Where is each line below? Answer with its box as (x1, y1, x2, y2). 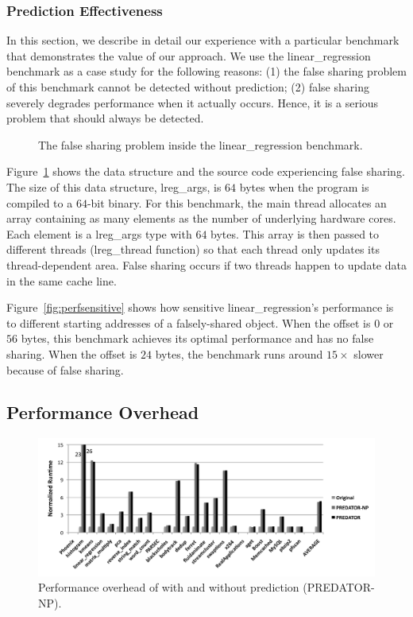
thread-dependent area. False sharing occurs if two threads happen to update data (6, 256, 407, 273)
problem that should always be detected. (6, 110, 204, 126)
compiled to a (6, 194, 73, 211)
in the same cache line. (6, 272, 117, 289)
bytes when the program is (239, 178, 369, 195)
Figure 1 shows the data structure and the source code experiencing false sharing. (6, 163, 405, 180)
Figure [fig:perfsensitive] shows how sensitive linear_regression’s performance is (6, 299, 394, 316)
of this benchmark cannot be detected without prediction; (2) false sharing (6, 79, 369, 95)
